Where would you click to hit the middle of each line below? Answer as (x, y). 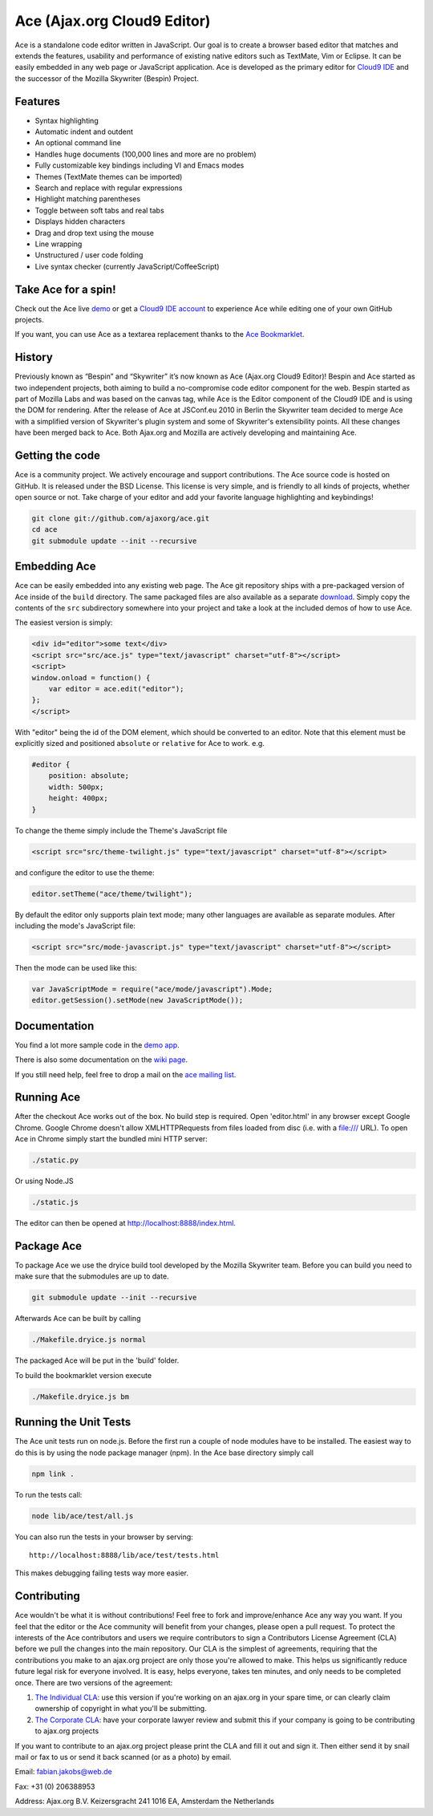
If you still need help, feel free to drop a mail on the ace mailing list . (125, 1074)
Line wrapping (59, 244)
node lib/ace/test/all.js (83, 1516)
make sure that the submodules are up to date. (92, 1276)
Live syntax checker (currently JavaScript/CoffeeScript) (127, 266)
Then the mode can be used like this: (76, 967)
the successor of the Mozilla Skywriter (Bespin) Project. (107, 78)
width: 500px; (76, 787)
